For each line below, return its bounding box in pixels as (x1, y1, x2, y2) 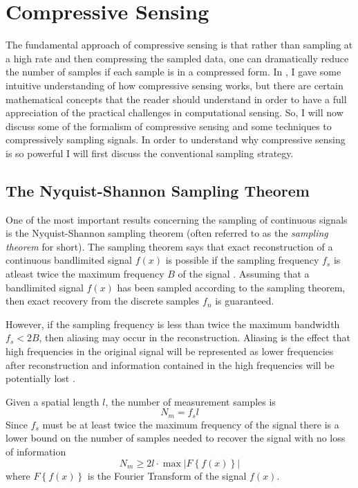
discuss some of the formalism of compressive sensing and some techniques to (6, 118, 332, 133)
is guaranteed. (215, 293, 274, 308)
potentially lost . (6, 371, 75, 386)
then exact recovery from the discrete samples (6, 293, 200, 308)
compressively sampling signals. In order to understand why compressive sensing (6, 132, 346, 147)
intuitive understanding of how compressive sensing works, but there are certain (6, 78, 343, 92)
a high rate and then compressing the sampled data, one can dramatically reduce (6, 51, 349, 65)
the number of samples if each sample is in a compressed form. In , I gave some (6, 64, 341, 79)
